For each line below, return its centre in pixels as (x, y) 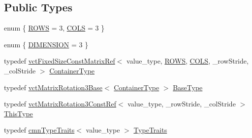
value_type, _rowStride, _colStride (182, 104)
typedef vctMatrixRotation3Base (53, 87)
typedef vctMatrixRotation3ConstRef (60, 104)
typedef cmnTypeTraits (39, 130)
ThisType (18, 113)
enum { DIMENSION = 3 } (46, 44)
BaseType (188, 87)
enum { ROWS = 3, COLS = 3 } (54, 28)
